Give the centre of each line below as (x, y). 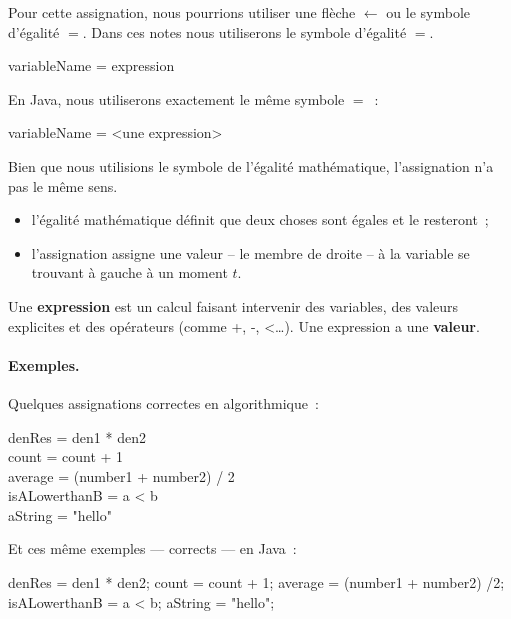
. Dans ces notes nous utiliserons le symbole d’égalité (244, 31)
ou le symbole (428, 12)
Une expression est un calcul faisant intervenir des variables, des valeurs (233, 305)
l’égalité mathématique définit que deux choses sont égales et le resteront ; (260, 219)
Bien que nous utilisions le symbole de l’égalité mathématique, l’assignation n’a (251, 165)
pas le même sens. (63, 185)
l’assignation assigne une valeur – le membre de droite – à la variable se (250, 252)
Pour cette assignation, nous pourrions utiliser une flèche (182, 12)
